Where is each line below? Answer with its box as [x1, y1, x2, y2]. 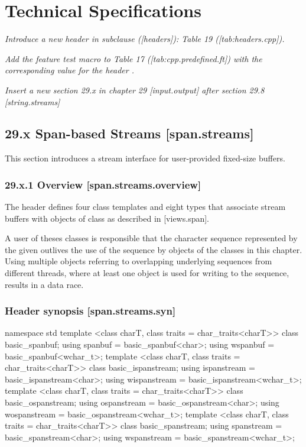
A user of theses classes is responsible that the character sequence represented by [5, 232, 298, 244]
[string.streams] [5, 95, 60, 108]
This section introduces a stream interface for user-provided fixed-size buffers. [5, 152, 285, 164]
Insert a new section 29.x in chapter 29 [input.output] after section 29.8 [5, 83, 265, 96]
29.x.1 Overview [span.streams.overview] [5, 177, 201, 192]
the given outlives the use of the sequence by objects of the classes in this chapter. [5, 243, 302, 255]
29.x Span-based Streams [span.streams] [5, 124, 254, 142]
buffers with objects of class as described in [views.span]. [5, 212, 210, 224]
